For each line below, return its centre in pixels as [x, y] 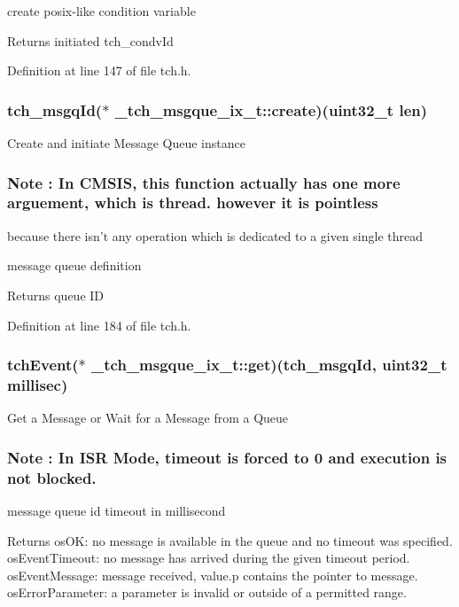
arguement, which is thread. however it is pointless [193, 202]
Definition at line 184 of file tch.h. [99, 325]
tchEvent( [43, 365]
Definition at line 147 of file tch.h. [99, 70]
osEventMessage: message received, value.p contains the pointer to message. [213, 575]
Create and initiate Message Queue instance [126, 143]
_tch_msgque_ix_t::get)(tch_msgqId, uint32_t [269, 365]
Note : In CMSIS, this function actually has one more [204, 182]
